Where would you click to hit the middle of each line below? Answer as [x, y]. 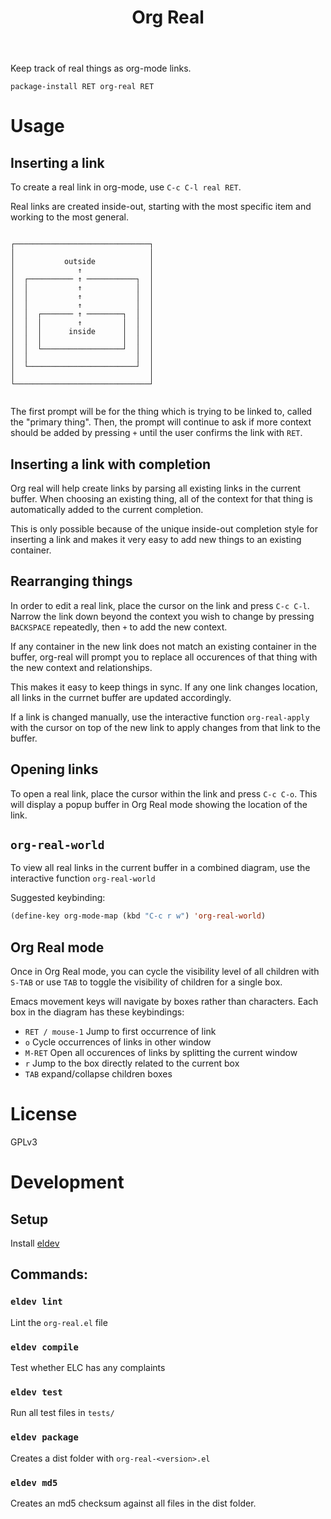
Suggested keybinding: [58, 898]
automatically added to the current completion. [107, 509]
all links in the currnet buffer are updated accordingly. [121, 697]
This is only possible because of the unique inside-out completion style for [164, 529]
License [44, 1114]
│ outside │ [82, 262]
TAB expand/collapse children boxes [98, 1074]
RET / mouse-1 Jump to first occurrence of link [120, 1032]
